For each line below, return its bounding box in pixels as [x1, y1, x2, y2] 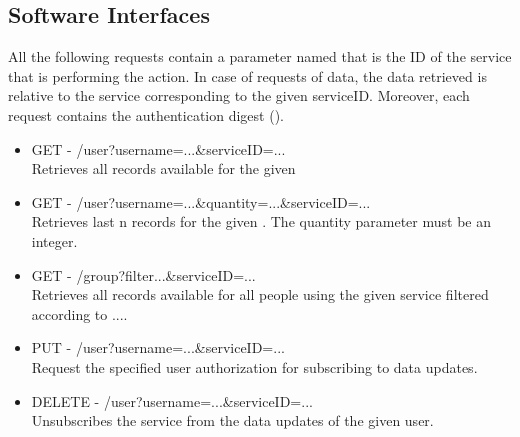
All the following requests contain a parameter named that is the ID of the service [8, 46, 512, 67]
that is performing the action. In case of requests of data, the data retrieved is [8, 65, 487, 86]
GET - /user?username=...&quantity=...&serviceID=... [31, 191, 371, 212]
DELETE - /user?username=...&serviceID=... [31, 390, 313, 411]
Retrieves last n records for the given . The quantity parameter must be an [31, 211, 491, 232]
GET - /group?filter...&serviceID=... [31, 264, 256, 285]
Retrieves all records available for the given [31, 158, 296, 179]
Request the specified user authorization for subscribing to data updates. [31, 356, 478, 377]
